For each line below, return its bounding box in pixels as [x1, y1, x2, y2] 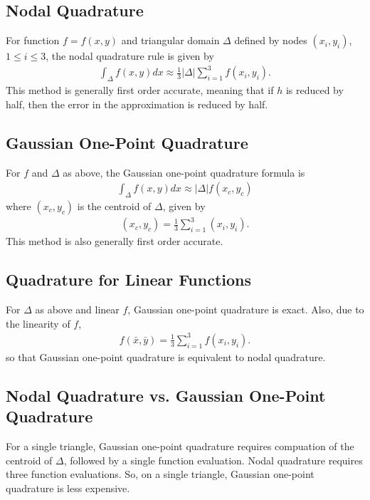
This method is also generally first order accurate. [6, 234, 223, 249]
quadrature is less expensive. [6, 480, 130, 495]
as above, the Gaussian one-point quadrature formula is [63, 165, 305, 179]
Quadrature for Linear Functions [6, 269, 252, 291]
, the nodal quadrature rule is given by [46, 48, 214, 63]
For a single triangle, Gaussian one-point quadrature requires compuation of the [6, 439, 354, 454]
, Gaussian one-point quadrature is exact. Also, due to [127, 302, 364, 317]
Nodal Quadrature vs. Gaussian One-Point [6, 384, 326, 406]
